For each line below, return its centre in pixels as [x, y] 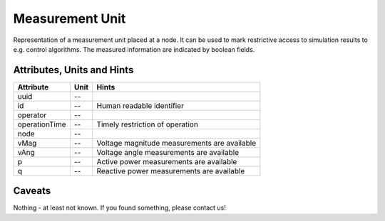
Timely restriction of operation [148, 124]
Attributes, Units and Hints [73, 70]
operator [32, 115]
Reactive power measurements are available [171, 171]
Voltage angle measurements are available [168, 152]
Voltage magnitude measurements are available [176, 143]
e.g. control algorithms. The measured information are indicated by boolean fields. [134, 49]
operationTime [42, 124]
